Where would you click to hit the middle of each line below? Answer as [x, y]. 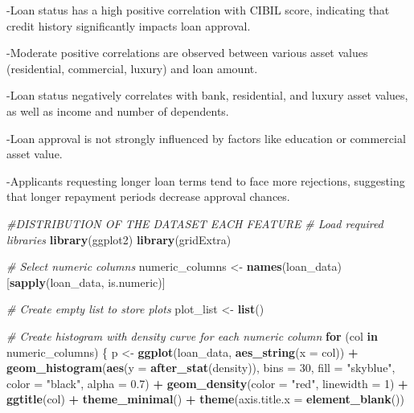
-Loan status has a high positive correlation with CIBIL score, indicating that [198, 10]
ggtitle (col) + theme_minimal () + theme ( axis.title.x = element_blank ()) [206, 399]
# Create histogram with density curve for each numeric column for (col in [192, 335]
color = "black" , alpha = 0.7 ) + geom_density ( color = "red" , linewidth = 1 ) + [207, 383]
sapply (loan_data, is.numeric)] [87, 282]
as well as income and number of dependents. [118, 110]
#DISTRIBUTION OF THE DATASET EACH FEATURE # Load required [195, 223]
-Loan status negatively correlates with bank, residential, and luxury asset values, [207, 95]
